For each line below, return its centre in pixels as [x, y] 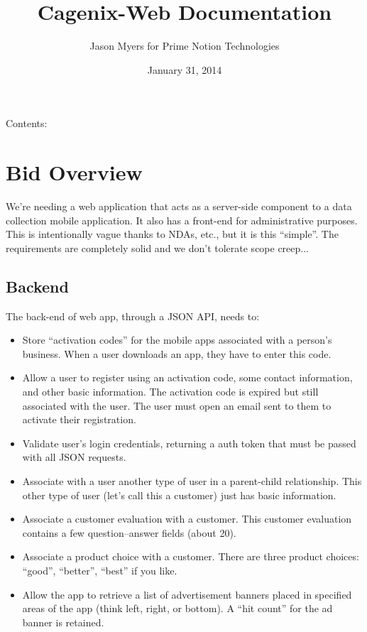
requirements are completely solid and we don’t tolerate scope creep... [157, 247]
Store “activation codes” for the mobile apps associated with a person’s [177, 340]
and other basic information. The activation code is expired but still [170, 391]
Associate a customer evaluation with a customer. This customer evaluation [187, 519]
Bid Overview [74, 172]
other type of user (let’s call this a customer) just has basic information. [179, 495]
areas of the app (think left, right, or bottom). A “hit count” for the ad [177, 608]
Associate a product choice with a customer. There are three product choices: [191, 556]
